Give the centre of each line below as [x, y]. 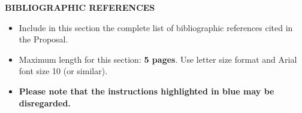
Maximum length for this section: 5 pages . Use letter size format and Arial [158, 59]
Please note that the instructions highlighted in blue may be [147, 91]
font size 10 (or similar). [63, 71]
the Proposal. [43, 39]
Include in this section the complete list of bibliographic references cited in [156, 27]
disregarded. [45, 103]
